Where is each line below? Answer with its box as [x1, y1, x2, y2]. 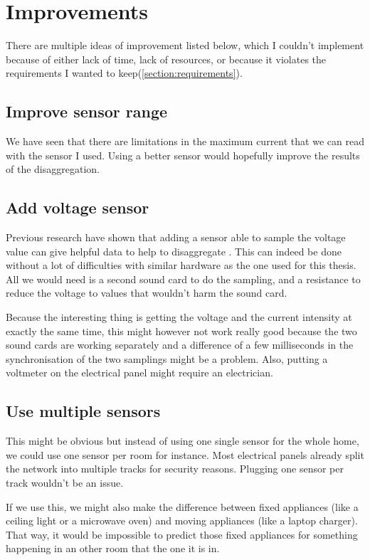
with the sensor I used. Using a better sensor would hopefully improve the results [6, 147, 360, 162]
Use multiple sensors [6, 400, 161, 422]
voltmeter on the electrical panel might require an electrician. [6, 365, 273, 380]
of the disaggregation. [6, 162, 100, 176]
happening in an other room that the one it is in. [6, 541, 220, 556]
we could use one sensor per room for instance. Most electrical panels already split [6, 447, 364, 462]
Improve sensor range [6, 100, 168, 122]
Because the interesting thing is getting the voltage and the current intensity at [6, 310, 352, 324]
